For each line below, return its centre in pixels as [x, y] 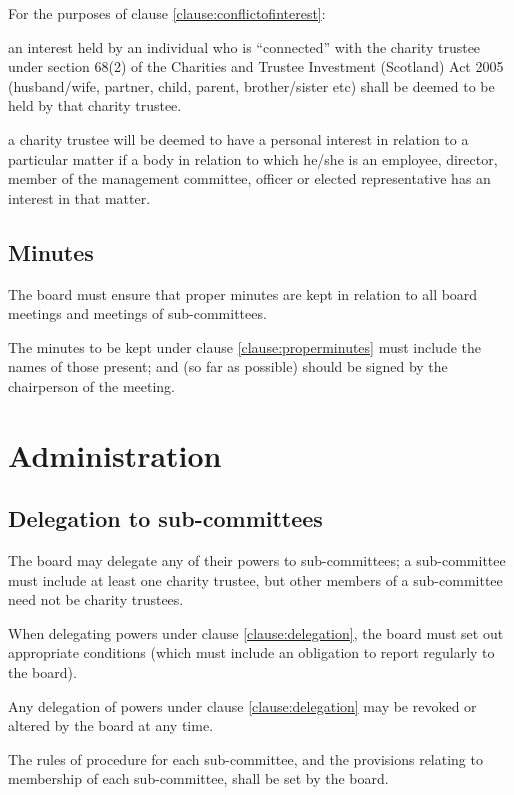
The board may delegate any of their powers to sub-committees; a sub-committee [257, 560]
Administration [115, 454]
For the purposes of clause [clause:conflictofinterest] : [167, 13]
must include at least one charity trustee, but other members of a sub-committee [255, 579]
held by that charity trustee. [95, 105]
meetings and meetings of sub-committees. [137, 313]
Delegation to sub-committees [165, 518]
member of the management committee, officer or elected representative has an [249, 178]
